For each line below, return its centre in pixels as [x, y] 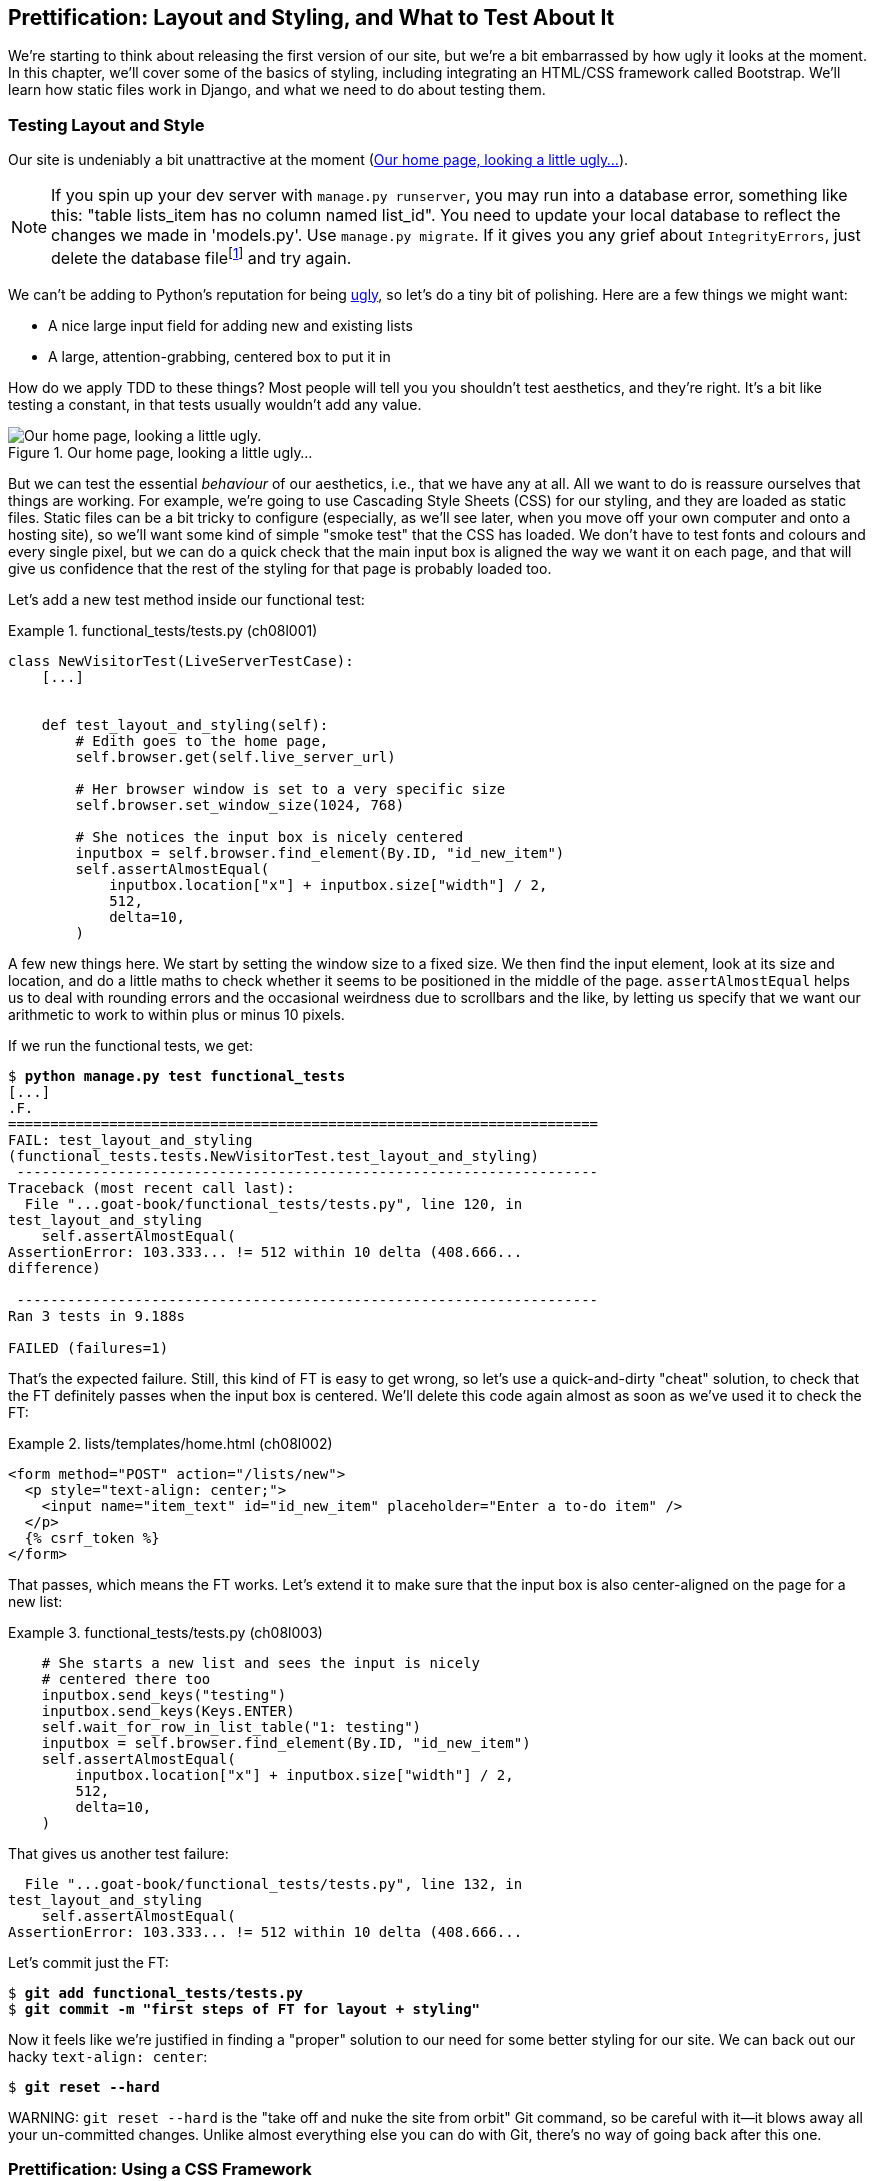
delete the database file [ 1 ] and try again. [201, 257]
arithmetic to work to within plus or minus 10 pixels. [176, 1014]
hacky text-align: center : [108, 2056]
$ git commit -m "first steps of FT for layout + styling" [244, 2008]
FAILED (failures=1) [88, 1347]
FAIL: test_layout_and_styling [130, 1139]
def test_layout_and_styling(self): [185, 724]
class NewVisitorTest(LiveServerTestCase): [181, 660]
